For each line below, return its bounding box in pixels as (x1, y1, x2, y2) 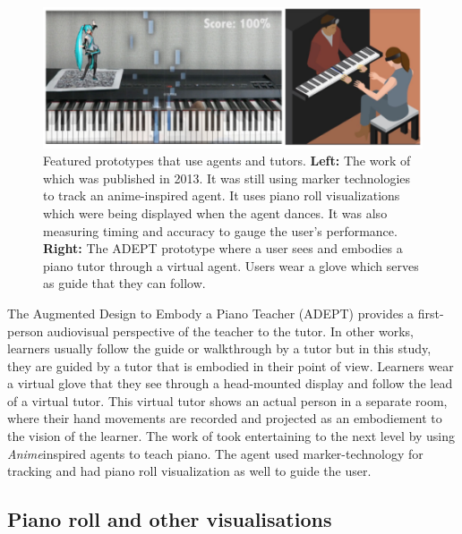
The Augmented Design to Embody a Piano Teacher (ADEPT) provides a (7, 303, 415, 322)
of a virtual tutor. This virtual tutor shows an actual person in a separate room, (7, 391, 448, 410)
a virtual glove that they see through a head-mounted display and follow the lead (7, 374, 453, 393)
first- (417, 303, 444, 322)
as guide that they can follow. (43, 274, 206, 292)
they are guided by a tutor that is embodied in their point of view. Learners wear (7, 356, 454, 375)
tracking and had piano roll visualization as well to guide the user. (7, 462, 372, 480)
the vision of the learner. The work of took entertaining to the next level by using (7, 427, 456, 445)
